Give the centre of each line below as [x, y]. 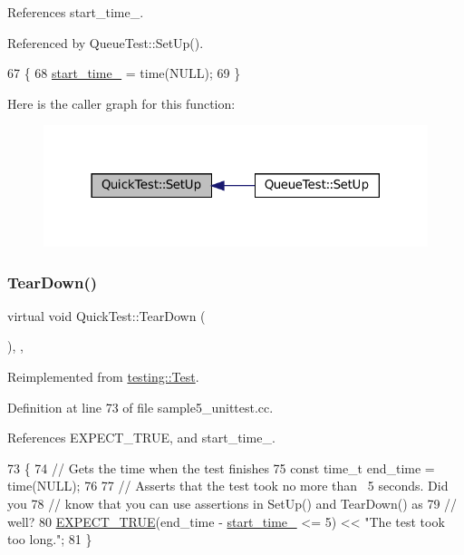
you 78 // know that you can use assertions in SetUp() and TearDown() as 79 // [232, 503]
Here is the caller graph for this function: [121, 103]
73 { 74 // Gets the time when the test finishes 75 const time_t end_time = [221, 467]
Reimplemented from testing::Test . [103, 377]
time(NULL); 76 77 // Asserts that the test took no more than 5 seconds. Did [228, 486]
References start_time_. [76, 12]
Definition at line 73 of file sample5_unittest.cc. [140, 407]
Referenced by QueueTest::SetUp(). [106, 42]
